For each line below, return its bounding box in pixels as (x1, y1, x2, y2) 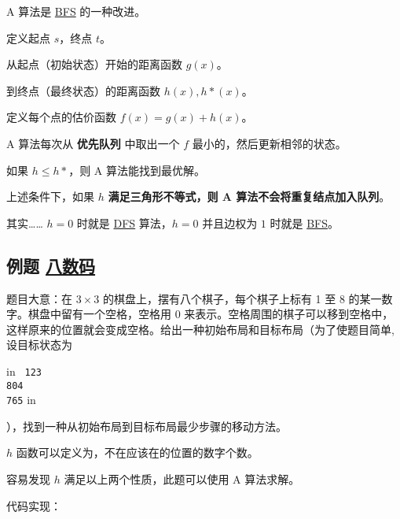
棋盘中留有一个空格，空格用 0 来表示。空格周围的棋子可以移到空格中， (28, 306, 394, 322)
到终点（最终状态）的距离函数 (6, 82, 160, 98)
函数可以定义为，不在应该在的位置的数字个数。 (16, 444, 259, 461)
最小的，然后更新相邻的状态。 (192, 135, 347, 151)
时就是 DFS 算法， (76, 214, 172, 231)
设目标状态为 (6, 336, 72, 353)
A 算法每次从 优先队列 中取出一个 (6, 135, 180, 151)
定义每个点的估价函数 (6, 109, 116, 125)
